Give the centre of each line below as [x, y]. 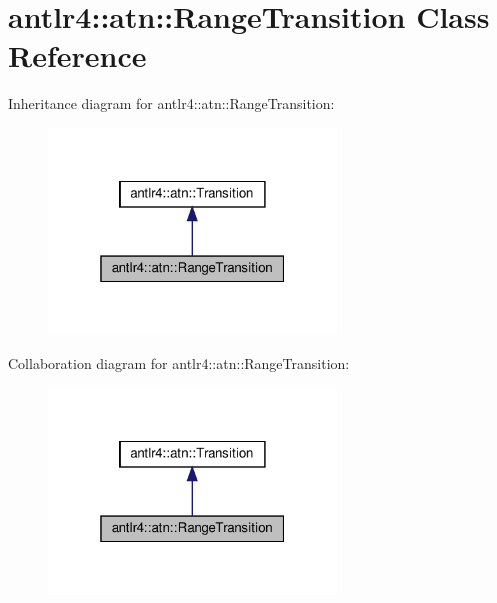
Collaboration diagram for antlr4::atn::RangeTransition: [179, 363]
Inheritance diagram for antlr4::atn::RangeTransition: [171, 103]
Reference [77, 55]
